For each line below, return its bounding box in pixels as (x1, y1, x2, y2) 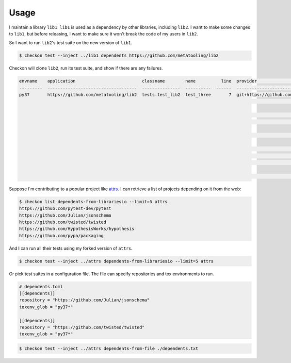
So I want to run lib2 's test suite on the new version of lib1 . (9, 40, 132, 46)
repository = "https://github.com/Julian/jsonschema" (19, 297, 150, 303)
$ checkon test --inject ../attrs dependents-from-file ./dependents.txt (19, 346, 198, 351)
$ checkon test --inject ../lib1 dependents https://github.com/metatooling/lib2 (19, 53, 219, 58)
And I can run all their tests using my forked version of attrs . (9, 245, 133, 251)
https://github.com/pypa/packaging (19, 233, 104, 238)
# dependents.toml (19, 284, 63, 289)
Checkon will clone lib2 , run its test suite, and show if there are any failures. (9, 66, 163, 71)
